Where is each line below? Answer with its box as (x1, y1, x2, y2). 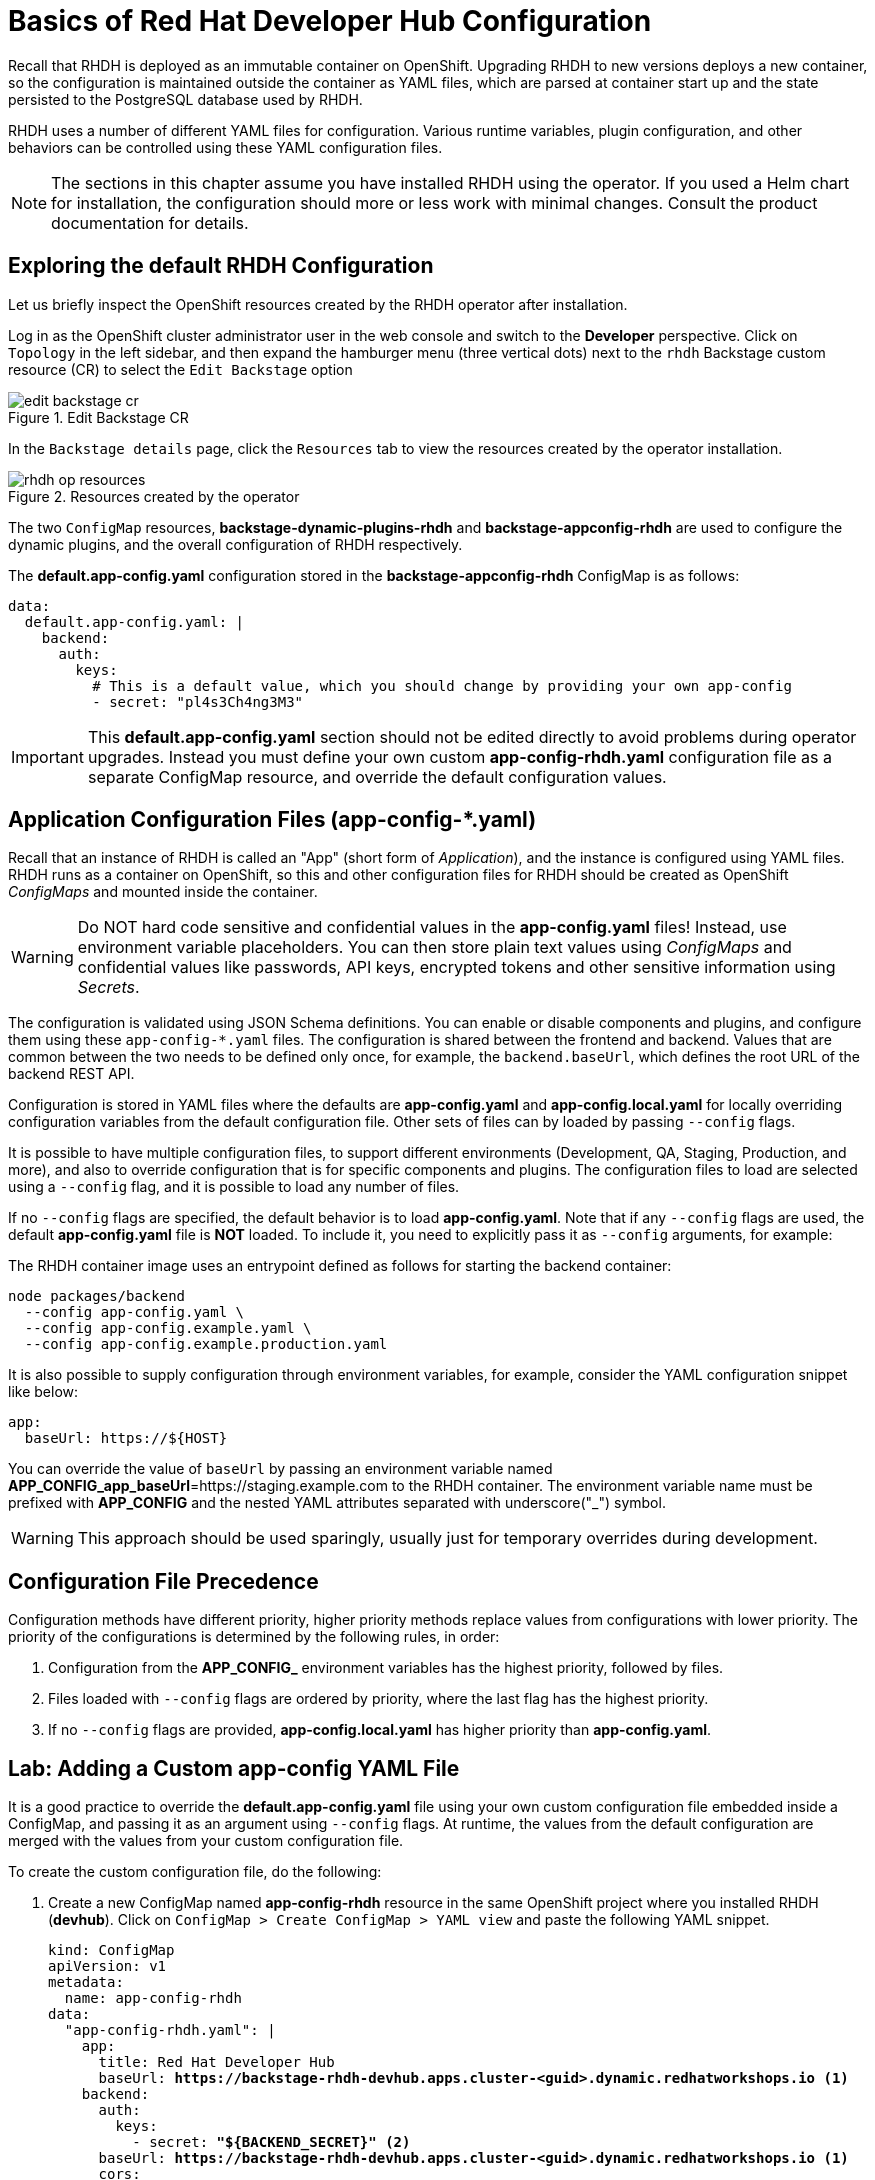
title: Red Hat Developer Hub (98, 2054, 335, 2071)
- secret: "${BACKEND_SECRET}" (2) (132, 2134, 411, 2151)
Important (11, 746, 84, 767)
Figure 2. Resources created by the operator (8, 487, 300, 505)
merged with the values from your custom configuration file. (8, 1832, 404, 1850)
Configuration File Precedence (8, 1568, 319, 1594)
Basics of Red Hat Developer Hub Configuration (8, 4, 652, 38)
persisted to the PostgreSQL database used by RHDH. (8, 90, 363, 108)
